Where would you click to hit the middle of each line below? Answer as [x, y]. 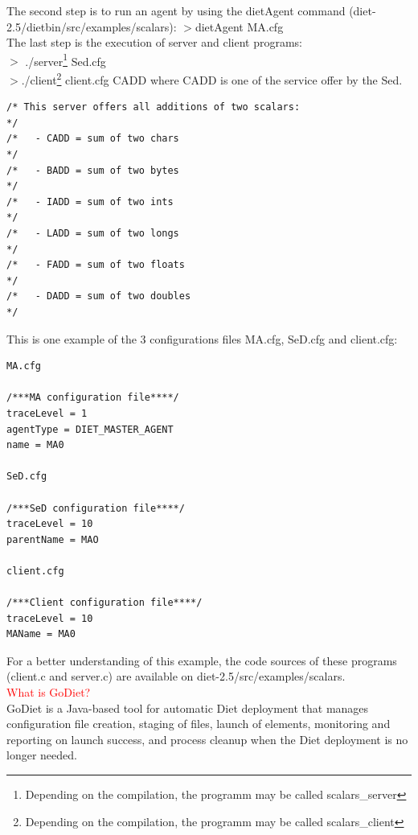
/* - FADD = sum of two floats [96, 265]
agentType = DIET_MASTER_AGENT [90, 429]
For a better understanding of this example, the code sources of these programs [202, 660]
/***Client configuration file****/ [104, 603]
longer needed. [42, 755]
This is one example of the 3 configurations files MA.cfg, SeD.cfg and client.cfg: [202, 338]
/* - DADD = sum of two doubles [99, 296]
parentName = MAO [53, 539]
